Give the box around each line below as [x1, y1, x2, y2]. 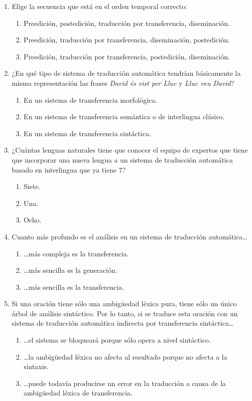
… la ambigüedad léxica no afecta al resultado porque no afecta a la [23, 351, 228, 362]
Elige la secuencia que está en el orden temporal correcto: [11, 1, 187, 11]
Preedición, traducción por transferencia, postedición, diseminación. [23, 51, 230, 61]
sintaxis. [23, 361, 49, 372]
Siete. [23, 181, 41, 192]
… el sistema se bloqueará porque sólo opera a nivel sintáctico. [23, 335, 211, 345]
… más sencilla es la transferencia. [23, 281, 125, 292]
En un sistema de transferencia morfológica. [23, 94, 157, 105]
